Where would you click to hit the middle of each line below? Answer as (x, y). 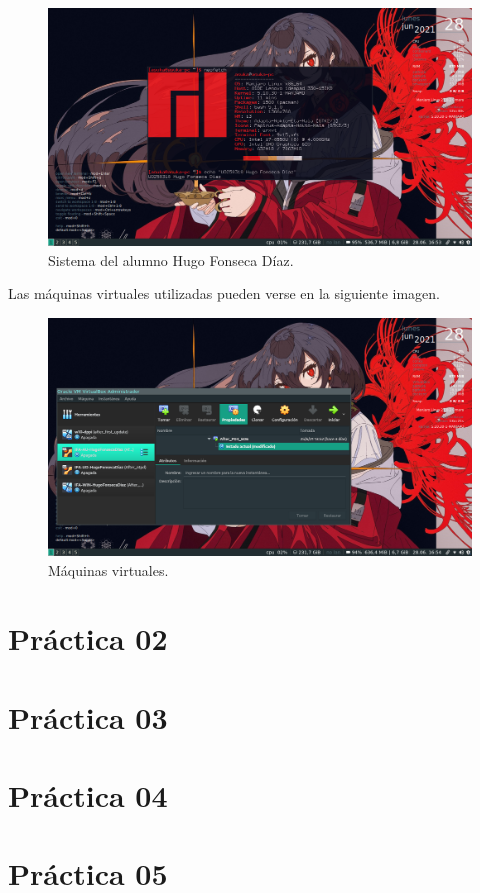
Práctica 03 (88, 716)
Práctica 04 (88, 795)
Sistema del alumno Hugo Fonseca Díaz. (171, 259)
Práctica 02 (88, 638)
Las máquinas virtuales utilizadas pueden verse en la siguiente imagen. (224, 293)
